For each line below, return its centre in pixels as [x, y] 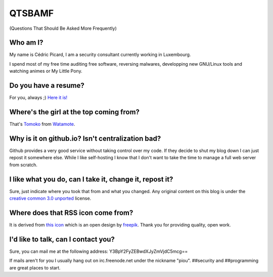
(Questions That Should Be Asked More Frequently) [63, 28]
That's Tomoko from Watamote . [42, 124]
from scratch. [24, 165]
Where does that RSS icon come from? [71, 213]
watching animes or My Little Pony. [46, 71]
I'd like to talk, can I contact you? [62, 239]
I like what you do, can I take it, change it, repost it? [91, 179]
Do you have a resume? [47, 86]
